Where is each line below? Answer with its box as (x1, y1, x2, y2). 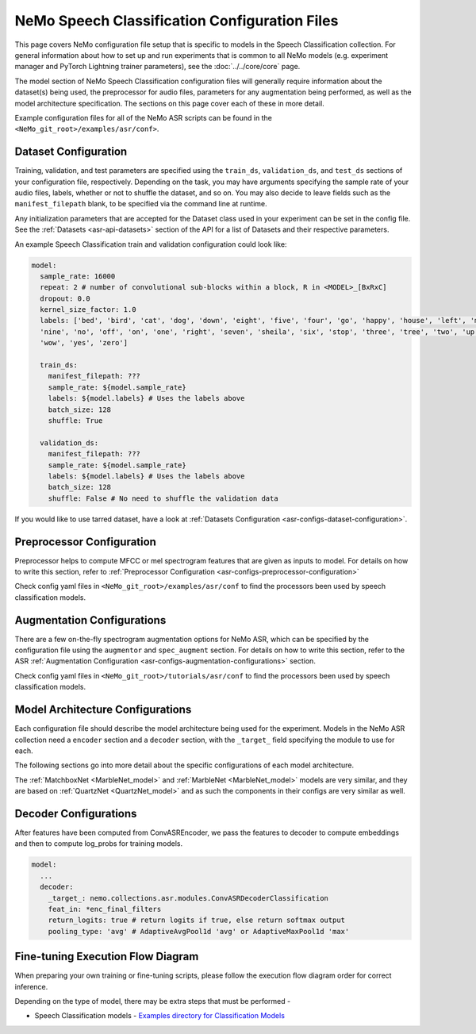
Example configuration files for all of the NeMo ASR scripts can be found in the (14, 113, 273, 122)
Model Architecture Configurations (14, 703, 192, 717)
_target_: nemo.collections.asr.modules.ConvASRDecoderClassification (48, 894, 329, 902)
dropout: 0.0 (40, 294, 90, 303)
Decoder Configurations (14, 806, 137, 821)
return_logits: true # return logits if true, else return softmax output (48, 916, 345, 924)
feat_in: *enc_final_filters (48, 905, 162, 913)
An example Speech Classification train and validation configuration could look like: (14, 239, 287, 249)
